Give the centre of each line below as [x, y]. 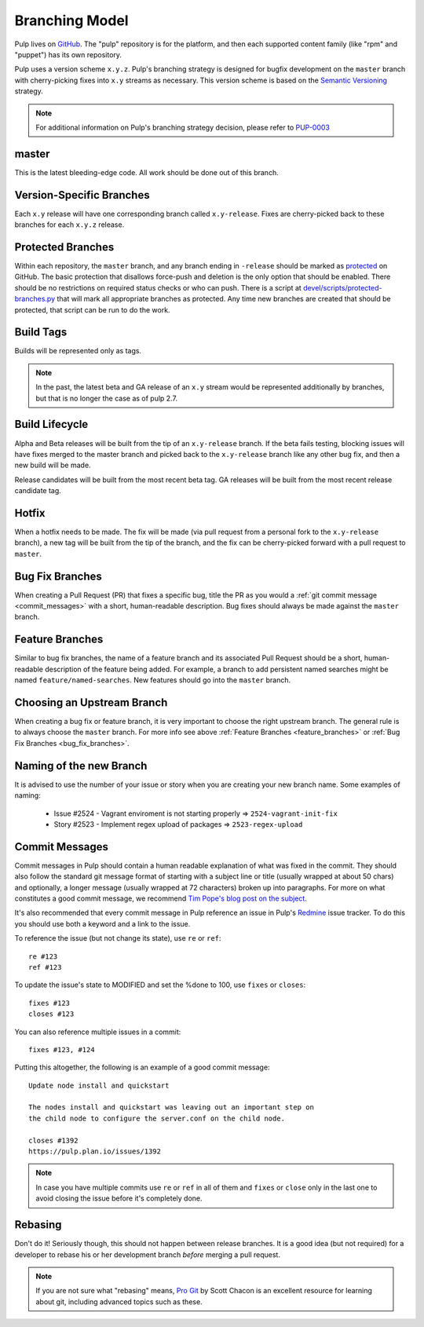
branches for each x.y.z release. [69, 225]
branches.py [35, 299]
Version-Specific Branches [82, 195]
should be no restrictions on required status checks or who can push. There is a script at [158, 287]
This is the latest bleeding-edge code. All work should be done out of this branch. [146, 172]
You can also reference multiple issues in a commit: [98, 1032]
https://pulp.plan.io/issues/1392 [95, 1152]
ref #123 [45, 967]
